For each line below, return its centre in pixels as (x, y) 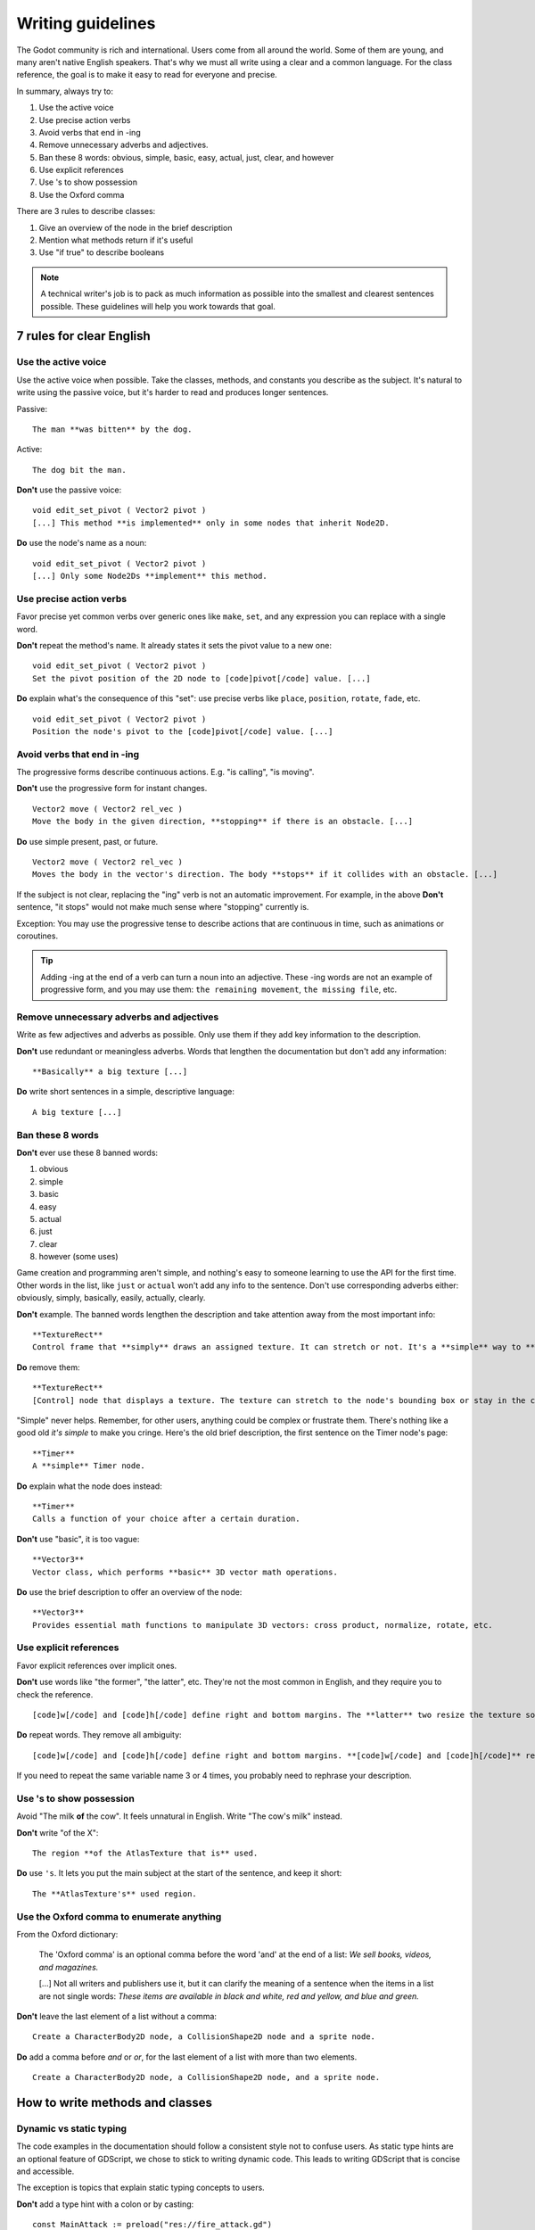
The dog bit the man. (79, 470)
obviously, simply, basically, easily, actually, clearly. (111, 1298)
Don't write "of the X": (58, 1832)
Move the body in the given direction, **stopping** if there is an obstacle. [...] (223, 822)
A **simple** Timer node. (89, 1466)
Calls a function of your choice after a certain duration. (166, 1519)
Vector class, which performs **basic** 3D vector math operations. (185, 1572)
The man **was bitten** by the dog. (112, 429)
